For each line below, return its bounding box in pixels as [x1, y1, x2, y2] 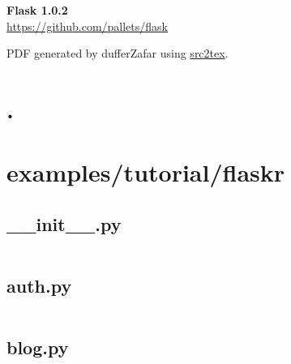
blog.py [6, 335, 69, 360]
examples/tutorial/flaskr [6, 156, 285, 189]
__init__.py [6, 211, 122, 236]
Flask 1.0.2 [6, 2, 68, 18]
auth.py [6, 273, 72, 298]
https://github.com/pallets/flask [6, 17, 168, 34]
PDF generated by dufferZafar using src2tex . [6, 45, 229, 62]
